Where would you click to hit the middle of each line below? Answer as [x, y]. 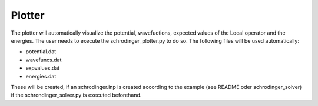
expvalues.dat [43, 68]
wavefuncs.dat [44, 60]
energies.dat [41, 76]
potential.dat [41, 52]
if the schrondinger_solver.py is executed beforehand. [76, 95]
